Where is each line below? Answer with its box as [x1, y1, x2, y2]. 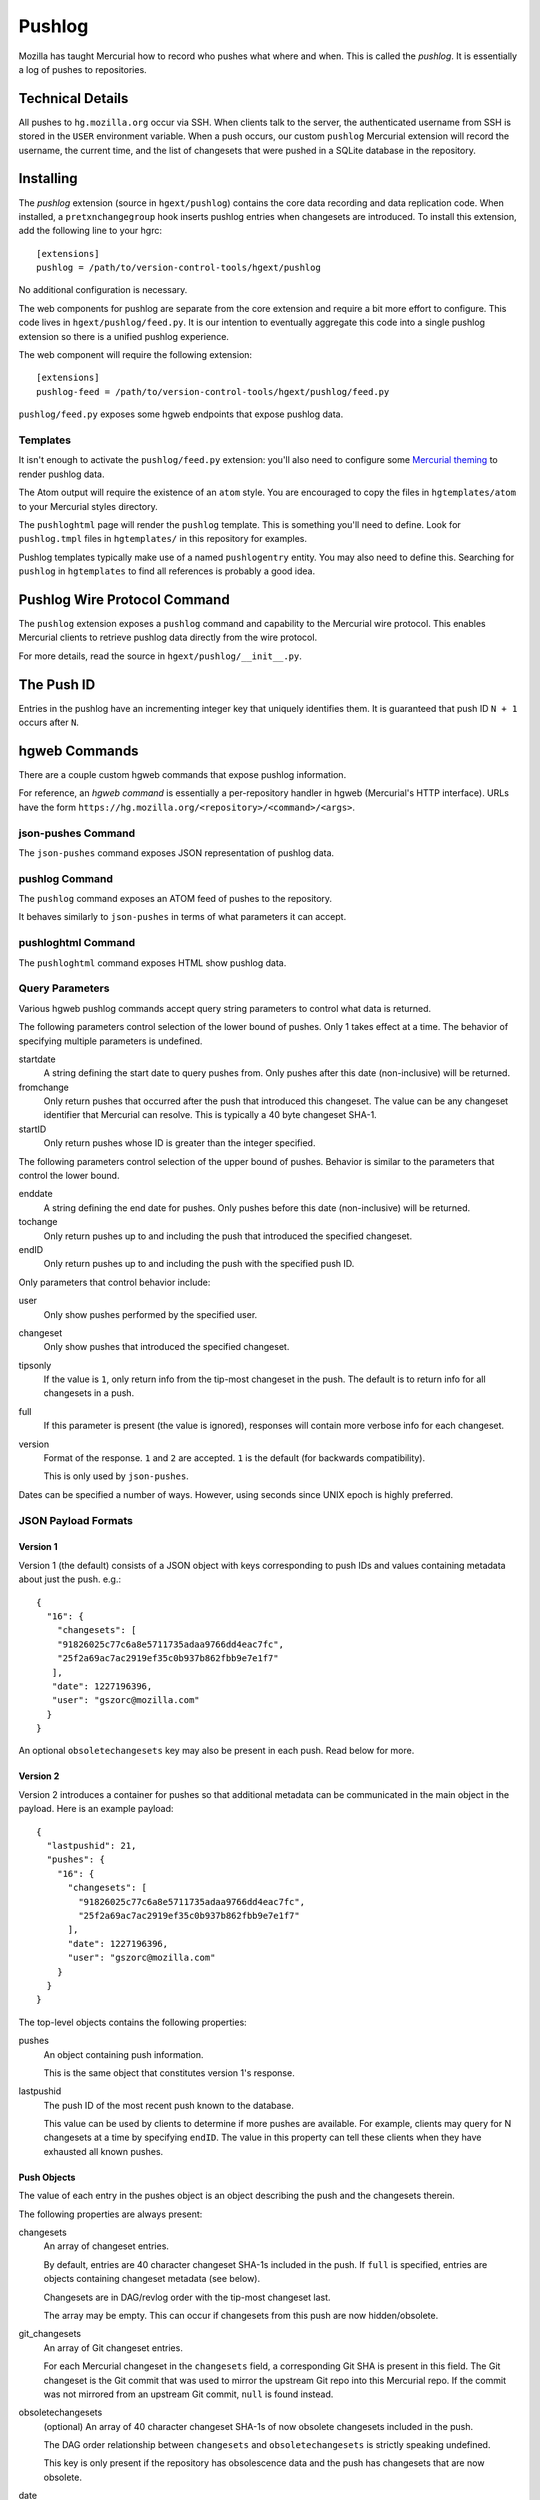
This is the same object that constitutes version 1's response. [43, 2066, 295, 2079]
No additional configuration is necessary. [18, 284, 188, 296]
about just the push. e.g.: [18, 1573, 122, 1585]
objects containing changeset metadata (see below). [43, 2273, 260, 2285]
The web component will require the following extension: [18, 349, 253, 361]
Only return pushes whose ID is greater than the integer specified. [43, 1137, 316, 1149]
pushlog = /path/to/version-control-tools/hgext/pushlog [36, 262, 322, 274]
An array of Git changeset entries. [43, 2341, 184, 2354]
